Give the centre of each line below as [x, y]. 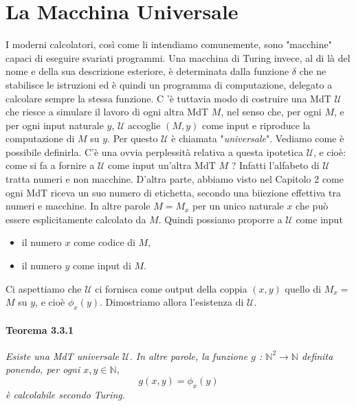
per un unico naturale [238, 206]
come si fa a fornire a [50, 165]
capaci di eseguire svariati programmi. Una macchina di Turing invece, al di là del [178, 57]
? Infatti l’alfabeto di [275, 165]
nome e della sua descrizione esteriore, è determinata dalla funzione [147, 71]
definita [317, 356]
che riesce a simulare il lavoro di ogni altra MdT [107, 112]
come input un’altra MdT [162, 165]
